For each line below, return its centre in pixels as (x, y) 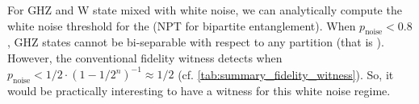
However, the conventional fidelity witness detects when (145, 57)
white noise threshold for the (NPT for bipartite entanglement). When (182, 25)
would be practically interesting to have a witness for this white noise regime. (199, 90)
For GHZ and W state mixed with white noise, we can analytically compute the (205, 10)
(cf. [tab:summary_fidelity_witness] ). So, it (286, 74)
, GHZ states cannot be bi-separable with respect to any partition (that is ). (196, 42)
